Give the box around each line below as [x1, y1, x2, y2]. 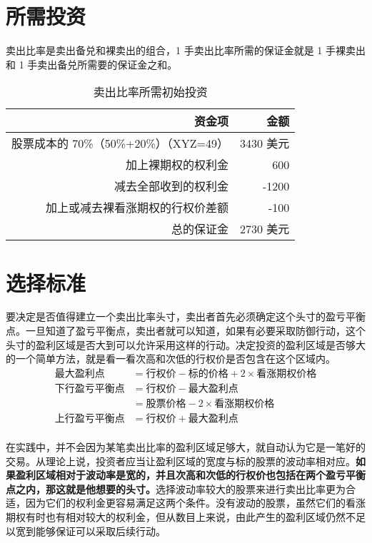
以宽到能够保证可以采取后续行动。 [6, 523, 166, 538]
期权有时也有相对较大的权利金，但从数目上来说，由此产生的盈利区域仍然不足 [6, 509, 366, 524]
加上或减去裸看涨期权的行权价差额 [45, 199, 228, 216]
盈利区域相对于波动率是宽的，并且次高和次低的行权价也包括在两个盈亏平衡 [15, 467, 366, 482]
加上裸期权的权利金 [125, 156, 228, 173]
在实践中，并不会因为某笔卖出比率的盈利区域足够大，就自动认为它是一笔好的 [6, 439, 366, 454]
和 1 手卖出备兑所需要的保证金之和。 [6, 56, 178, 71]
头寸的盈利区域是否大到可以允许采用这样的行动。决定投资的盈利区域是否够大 [6, 337, 366, 352]
